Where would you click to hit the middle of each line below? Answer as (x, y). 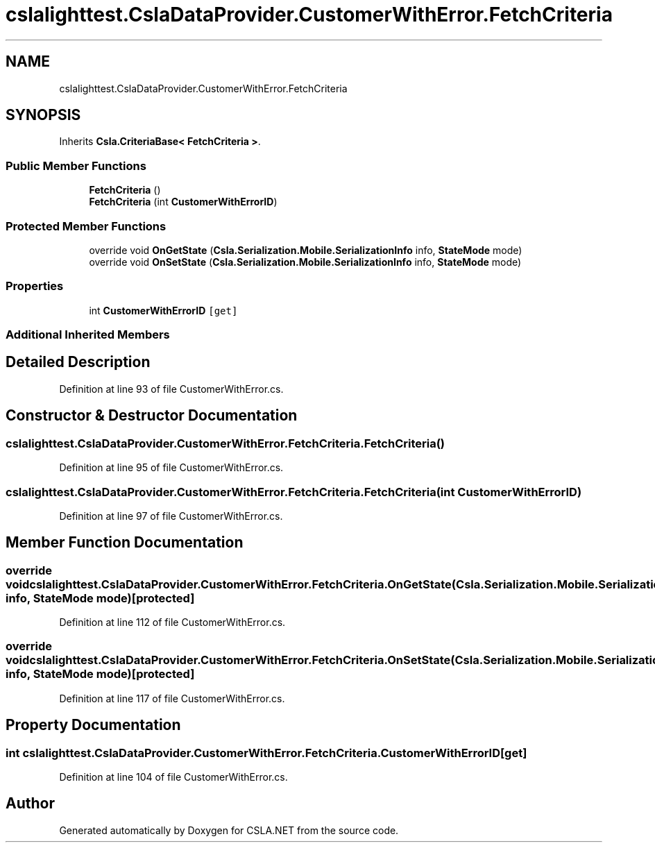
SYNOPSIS (43, 115)
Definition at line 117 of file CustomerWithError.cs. (172, 698)
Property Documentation (93, 725)
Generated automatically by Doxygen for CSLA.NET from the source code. (229, 830)
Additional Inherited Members (88, 335)
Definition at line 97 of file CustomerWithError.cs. (171, 516)
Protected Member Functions (86, 226)
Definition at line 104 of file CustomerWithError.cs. (173, 777)
